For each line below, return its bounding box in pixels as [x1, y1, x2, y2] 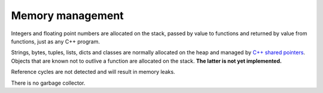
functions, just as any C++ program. [11, 38, 100, 45]
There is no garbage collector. [11, 79, 86, 86]
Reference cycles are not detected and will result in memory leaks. [11, 69, 176, 76]
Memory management [11, 9, 124, 22]
